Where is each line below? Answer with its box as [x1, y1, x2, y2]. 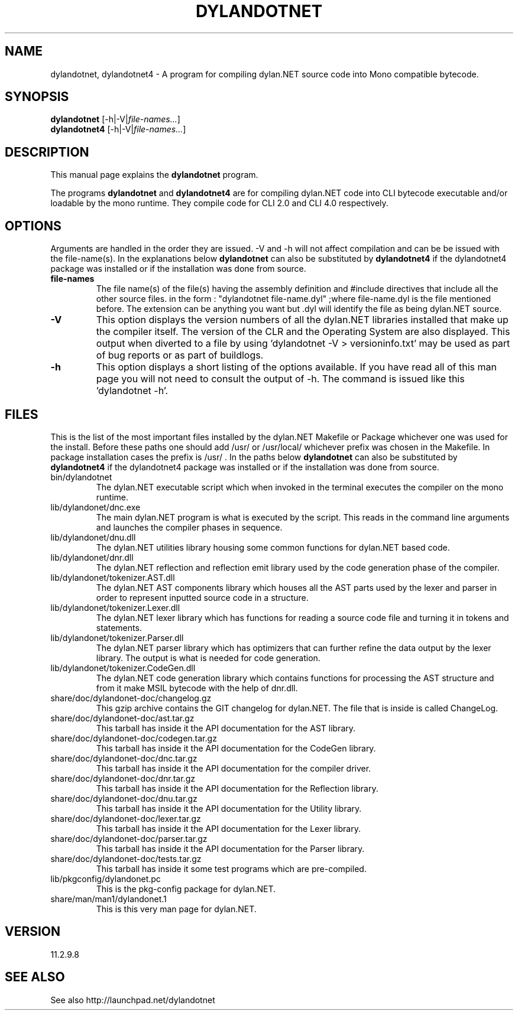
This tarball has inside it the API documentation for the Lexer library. [96, 823, 361, 834]
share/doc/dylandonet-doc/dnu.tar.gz [50, 793, 198, 803]
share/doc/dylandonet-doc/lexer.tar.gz [50, 813, 201, 824]
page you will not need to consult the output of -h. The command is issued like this [96, 373, 465, 385]
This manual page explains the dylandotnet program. [50, 170, 258, 180]
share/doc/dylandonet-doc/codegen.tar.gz [50, 733, 217, 743]
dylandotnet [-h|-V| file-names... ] [50, 114, 180, 125]
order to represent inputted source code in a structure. [96, 592, 309, 603]
